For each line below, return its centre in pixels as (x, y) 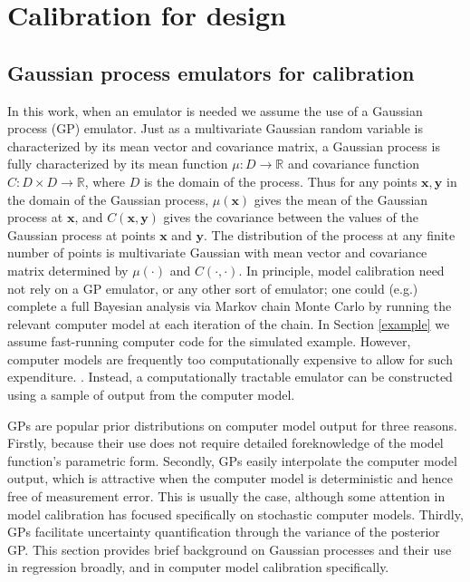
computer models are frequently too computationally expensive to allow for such (230, 359)
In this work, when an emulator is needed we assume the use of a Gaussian (215, 110)
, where (105, 181)
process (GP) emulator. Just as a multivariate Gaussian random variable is (216, 128)
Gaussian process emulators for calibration (211, 72)
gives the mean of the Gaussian (341, 199)
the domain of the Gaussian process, (108, 199)
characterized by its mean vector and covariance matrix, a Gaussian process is (224, 145)
